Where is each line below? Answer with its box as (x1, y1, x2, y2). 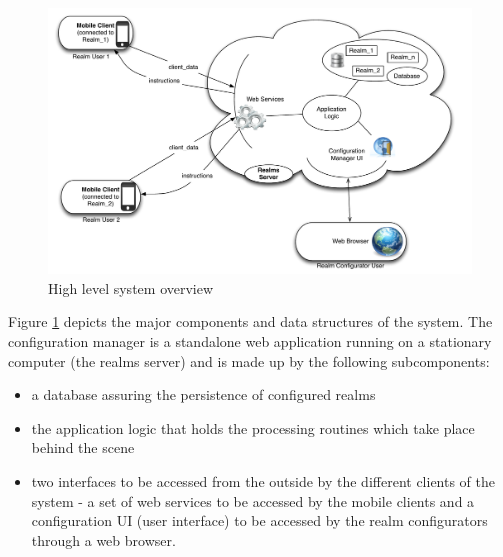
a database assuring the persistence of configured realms (31, 384, 376, 405)
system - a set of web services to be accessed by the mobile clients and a (31, 490, 475, 511)
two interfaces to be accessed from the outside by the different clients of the (31, 470, 495, 491)
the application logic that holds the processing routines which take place (31, 417, 475, 438)
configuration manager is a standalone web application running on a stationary (8, 331, 492, 352)
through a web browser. (31, 529, 176, 550)
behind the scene (31, 437, 135, 458)
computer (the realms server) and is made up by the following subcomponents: (8, 350, 490, 371)
